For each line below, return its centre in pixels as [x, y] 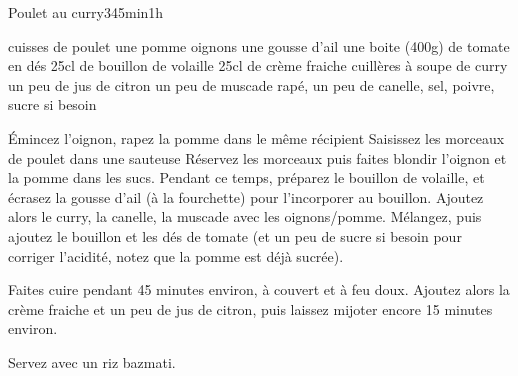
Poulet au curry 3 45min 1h [86, 12]
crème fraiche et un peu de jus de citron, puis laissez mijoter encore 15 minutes [250, 308]
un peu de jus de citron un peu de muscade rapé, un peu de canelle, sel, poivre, [251, 84]
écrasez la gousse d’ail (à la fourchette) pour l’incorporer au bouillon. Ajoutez [246, 196]
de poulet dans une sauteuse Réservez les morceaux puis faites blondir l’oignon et [257, 157]
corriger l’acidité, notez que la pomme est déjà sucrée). [176, 255]
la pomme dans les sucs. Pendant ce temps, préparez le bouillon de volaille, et [246, 177]
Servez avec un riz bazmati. [92, 361]
